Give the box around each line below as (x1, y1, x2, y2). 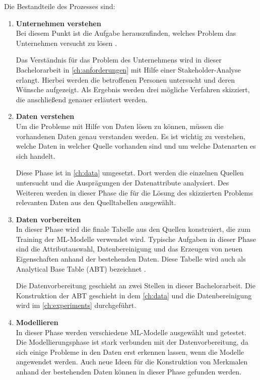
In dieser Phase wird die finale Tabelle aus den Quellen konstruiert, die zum (16, 224, 251, 234)
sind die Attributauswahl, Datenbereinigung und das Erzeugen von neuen (16, 243, 243, 254)
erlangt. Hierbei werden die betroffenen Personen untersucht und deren (16, 74, 235, 85)
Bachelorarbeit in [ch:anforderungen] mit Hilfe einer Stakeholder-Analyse (16, 64, 241, 75)
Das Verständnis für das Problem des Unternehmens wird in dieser (16, 54, 222, 65)
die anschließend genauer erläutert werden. (16, 94, 148, 104)
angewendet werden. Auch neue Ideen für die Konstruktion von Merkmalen (16, 356, 248, 367)
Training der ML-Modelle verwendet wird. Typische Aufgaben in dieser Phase (16, 233, 256, 244)
